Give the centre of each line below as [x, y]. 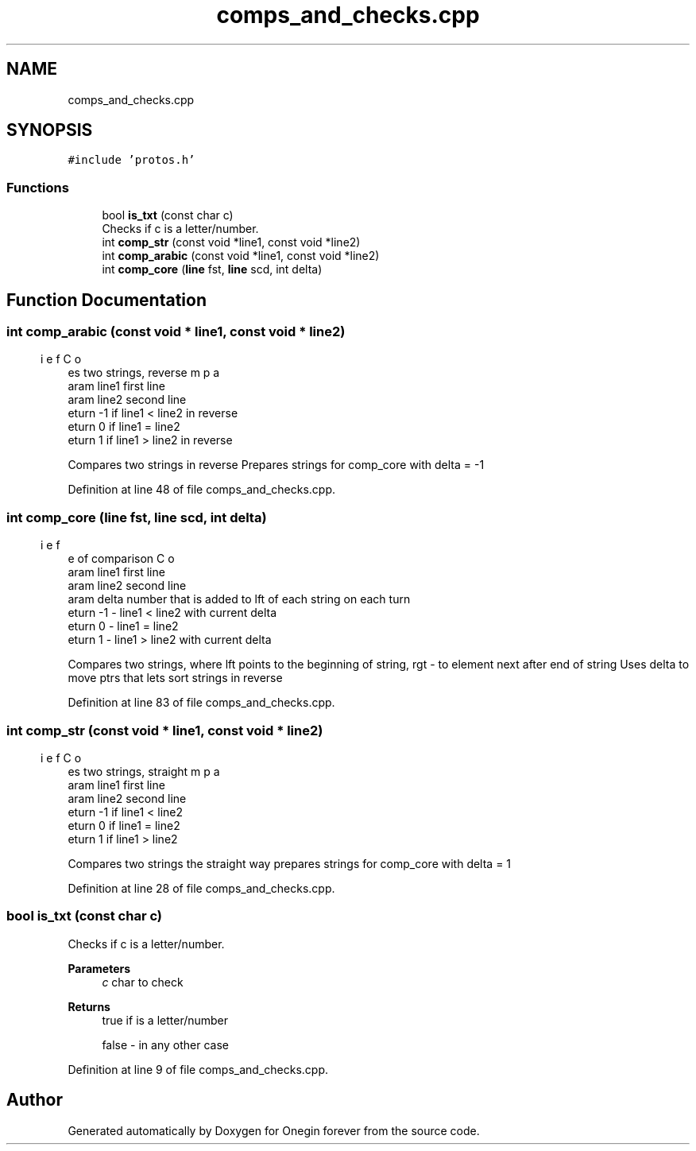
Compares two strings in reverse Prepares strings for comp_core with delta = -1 [276, 465]
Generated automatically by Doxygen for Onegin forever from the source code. [274, 1130]
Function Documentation [106, 300]
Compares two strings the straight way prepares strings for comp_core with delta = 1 [290, 863]
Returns [89, 1006]
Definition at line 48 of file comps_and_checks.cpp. [202, 490]
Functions [38, 187]
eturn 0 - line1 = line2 [123, 626]
